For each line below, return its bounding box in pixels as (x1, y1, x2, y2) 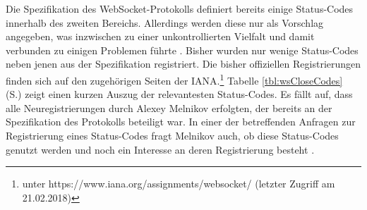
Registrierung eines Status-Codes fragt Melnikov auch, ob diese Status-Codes (6, 128, 339, 142)
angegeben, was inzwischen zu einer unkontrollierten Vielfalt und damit (6, 29, 315, 44)
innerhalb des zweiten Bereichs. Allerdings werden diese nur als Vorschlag (6, 15, 324, 30)
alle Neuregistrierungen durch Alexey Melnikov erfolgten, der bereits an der (6, 100, 332, 115)
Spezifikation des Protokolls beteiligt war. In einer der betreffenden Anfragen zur (6, 114, 356, 129)
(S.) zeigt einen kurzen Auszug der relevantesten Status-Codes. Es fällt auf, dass (6, 87, 353, 101)
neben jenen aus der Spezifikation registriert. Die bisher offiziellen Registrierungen (6, 56, 361, 71)
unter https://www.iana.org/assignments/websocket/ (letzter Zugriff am (22, 176, 335, 191)
